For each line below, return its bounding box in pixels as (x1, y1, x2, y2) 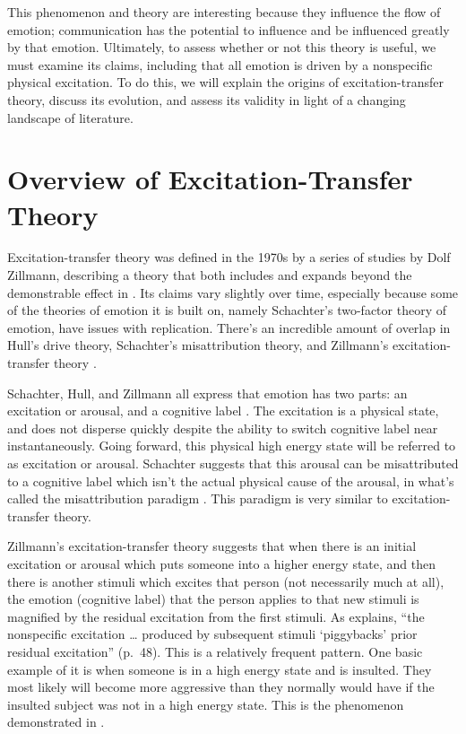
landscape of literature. (7, 108, 134, 127)
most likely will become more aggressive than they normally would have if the (7, 677, 435, 696)
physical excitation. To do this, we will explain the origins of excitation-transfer (7, 73, 444, 92)
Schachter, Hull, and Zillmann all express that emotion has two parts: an (7, 383, 408, 402)
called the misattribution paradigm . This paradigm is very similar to (7, 489, 388, 508)
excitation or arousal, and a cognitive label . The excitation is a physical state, (7, 401, 439, 420)
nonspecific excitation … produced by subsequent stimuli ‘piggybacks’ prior (7, 625, 418, 643)
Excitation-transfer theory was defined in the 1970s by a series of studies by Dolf (7, 248, 451, 267)
